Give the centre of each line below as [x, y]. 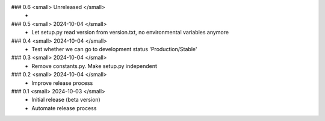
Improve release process [62, 83]
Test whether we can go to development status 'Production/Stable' [114, 49]
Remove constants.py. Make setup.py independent [94, 66]
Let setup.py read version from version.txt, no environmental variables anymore [130, 33]
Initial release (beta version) [66, 100]
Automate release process [64, 108]
